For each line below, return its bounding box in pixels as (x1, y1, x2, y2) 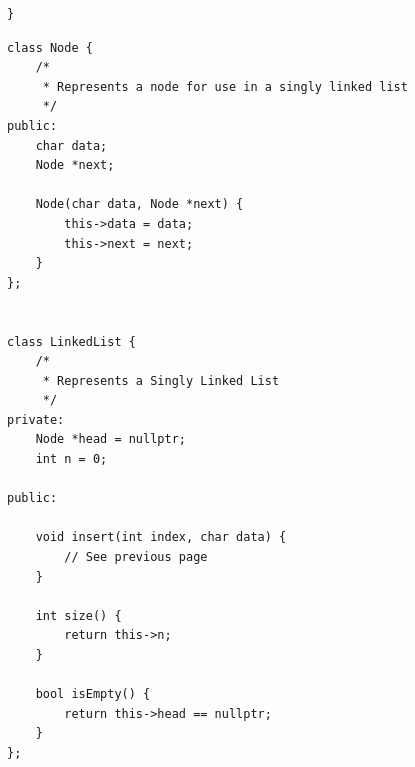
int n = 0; (35, 452, 108, 467)
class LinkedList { (7, 334, 136, 349)
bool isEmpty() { (35, 687, 151, 702)
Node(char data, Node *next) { (35, 197, 244, 212)
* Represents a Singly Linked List (42, 373, 280, 388)
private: (7, 412, 65, 427)
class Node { (7, 40, 93, 55)
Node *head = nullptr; (35, 432, 186, 447)
